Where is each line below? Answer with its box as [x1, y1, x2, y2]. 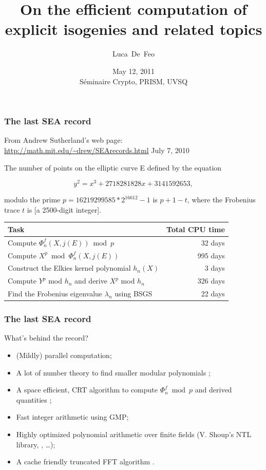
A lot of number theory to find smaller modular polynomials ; [16, 367, 211, 378]
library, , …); [16, 439, 55, 449]
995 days [197, 250, 225, 260]
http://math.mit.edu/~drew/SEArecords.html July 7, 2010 [4, 144, 189, 155]
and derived [195, 384, 232, 395]
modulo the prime [4, 194, 61, 205]
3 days [204, 262, 225, 273]
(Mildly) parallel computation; [16, 350, 112, 361]
